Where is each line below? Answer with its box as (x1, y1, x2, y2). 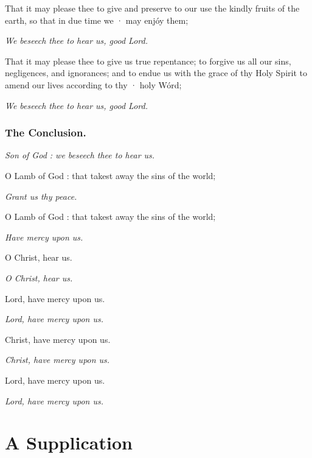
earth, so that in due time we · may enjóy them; (5, 13, 189, 26)
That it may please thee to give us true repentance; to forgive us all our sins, (5, 54, 291, 67)
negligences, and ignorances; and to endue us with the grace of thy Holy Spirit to (5, 66, 307, 79)
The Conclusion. (5, 125, 86, 140)
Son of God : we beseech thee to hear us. (5, 149, 155, 161)
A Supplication (5, 430, 133, 455)
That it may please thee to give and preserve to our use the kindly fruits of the (5, 2, 300, 14)
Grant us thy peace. (5, 189, 77, 202)
